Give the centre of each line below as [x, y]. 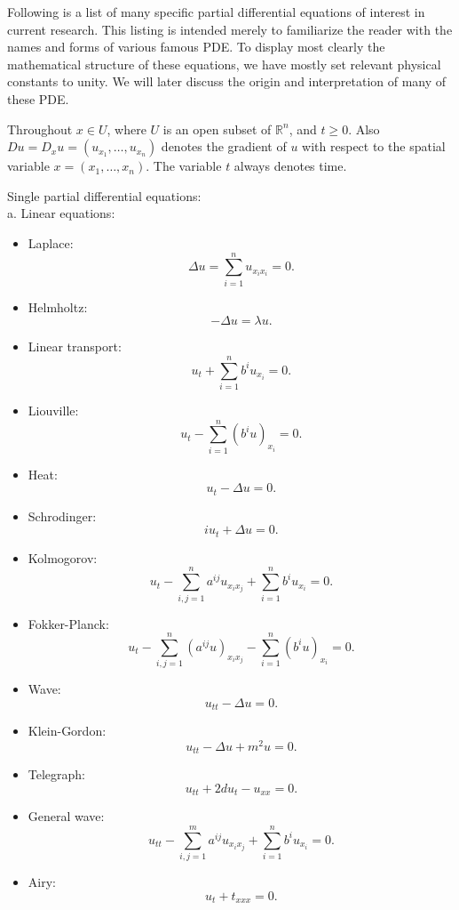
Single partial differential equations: [104, 195]
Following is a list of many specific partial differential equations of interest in [216, 12]
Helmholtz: [58, 306]
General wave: [66, 816]
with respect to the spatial [374, 146]
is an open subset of [217, 129]
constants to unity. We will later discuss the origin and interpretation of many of [227, 81]
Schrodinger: [62, 515]
